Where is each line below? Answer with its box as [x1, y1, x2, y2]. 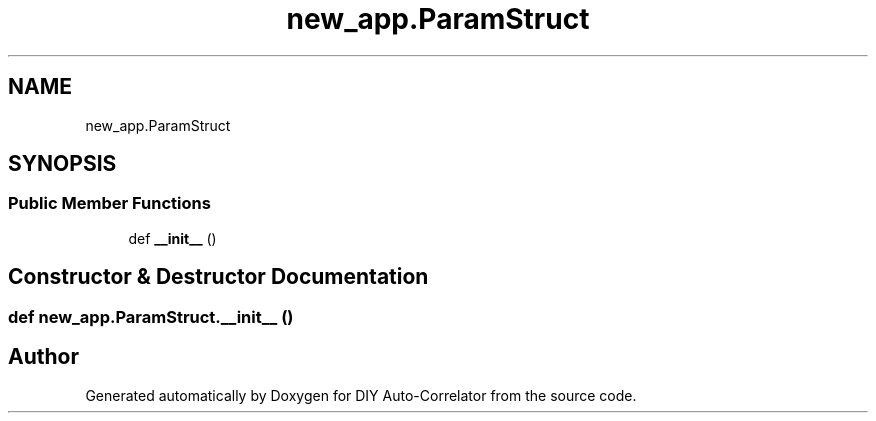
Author [8, 344, 79, 370]
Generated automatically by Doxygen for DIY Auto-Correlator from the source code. [85, 386, 637, 404]
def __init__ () [128, 229, 217, 247]
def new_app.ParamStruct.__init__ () [8, 306, 294, 327]
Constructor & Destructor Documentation [8, 264, 429, 290]
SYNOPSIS [8, 151, 117, 177]
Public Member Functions [8, 193, 211, 214]
